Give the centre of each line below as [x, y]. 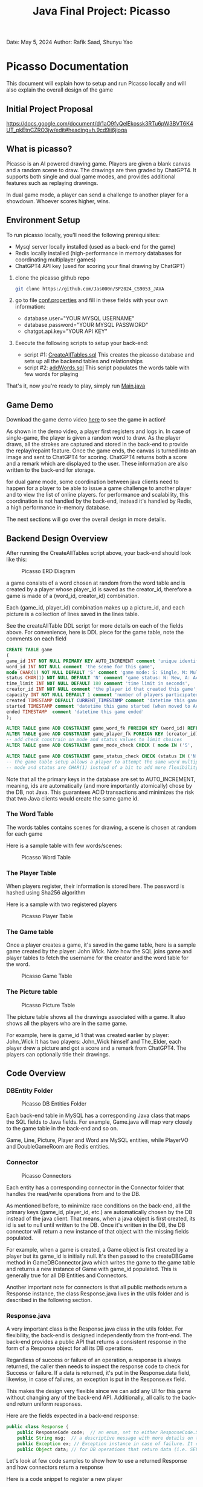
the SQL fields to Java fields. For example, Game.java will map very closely [99, 1122]
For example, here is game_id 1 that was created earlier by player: [88, 1035]
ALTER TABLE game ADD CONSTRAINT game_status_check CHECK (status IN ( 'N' [102, 756]
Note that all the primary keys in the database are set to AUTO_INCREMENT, [101, 779]
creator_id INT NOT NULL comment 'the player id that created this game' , [102, 690]
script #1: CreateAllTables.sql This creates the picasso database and [109, 355]
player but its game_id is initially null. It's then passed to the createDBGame [100, 1256]
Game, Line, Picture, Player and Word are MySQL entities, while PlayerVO [97, 1140]
